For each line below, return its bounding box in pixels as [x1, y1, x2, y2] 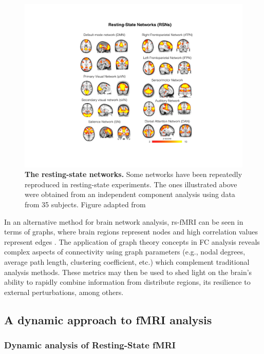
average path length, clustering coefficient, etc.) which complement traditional [4, 256, 250, 267]
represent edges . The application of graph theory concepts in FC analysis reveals [4, 236, 260, 247]
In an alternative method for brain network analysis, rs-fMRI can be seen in [4, 216, 243, 227]
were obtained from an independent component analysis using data [25, 189, 235, 200]
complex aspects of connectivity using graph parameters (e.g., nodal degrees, [4, 246, 246, 257]
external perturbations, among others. [4, 286, 124, 297]
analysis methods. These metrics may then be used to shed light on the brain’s [4, 266, 252, 277]
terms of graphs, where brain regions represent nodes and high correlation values [4, 226, 258, 237]
